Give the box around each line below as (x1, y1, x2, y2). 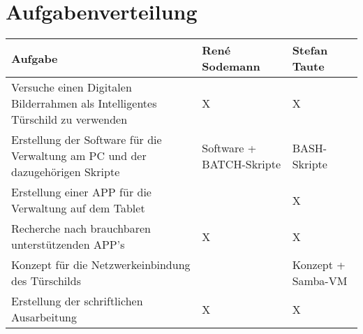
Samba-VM (292, 273, 348, 289)
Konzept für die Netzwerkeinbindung (11, 256, 191, 273)
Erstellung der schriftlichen (11, 293, 143, 310)
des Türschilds (11, 273, 81, 289)
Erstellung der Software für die (11, 131, 162, 148)
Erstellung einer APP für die (11, 184, 151, 201)
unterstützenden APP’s (11, 236, 125, 253)
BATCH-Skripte (202, 155, 281, 172)
